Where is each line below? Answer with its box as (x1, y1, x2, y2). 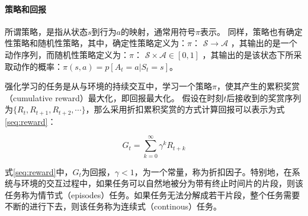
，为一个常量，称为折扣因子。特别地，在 (134, 165, 292, 178)
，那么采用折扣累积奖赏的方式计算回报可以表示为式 (85, 103, 285, 115)
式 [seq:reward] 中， (5, 165, 73, 178)
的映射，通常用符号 (120, 25, 195, 37)
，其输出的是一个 (230, 37, 297, 49)
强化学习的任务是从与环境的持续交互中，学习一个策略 (5, 80, 212, 92)
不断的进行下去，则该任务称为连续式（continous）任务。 (5, 200, 222, 212)
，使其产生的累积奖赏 (216, 80, 300, 92)
